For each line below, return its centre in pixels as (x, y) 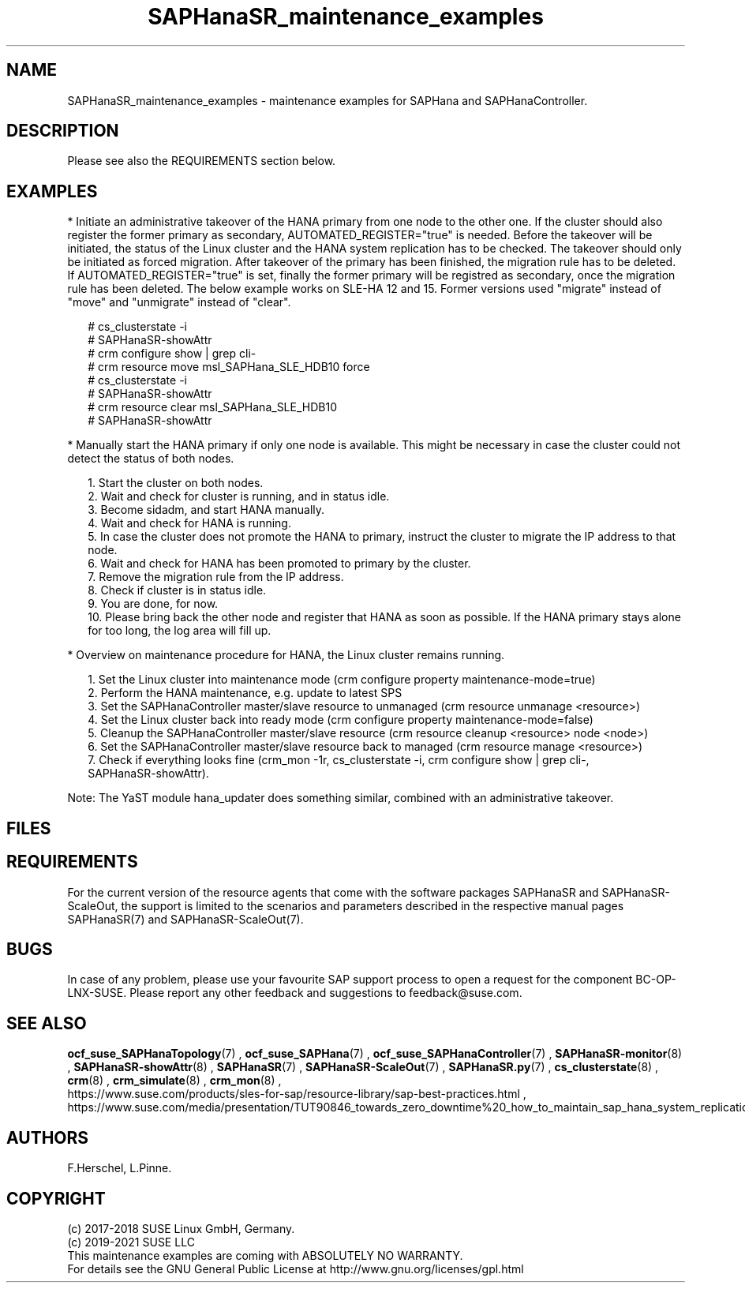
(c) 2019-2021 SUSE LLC (131, 1242)
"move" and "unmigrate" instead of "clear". (179, 302)
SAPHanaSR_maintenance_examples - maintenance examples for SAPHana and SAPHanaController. (328, 100)
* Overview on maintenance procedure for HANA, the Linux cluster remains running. (286, 655)
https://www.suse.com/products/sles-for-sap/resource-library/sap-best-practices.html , (297, 1094)
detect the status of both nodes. (151, 459)
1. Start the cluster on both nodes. (176, 483)
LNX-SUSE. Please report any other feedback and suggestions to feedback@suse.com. (295, 993)
